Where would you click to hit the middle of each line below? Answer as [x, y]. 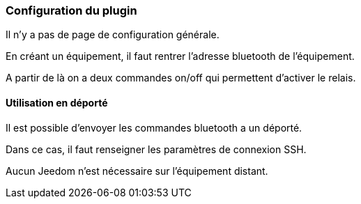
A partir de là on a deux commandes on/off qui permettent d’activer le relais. [181, 78]
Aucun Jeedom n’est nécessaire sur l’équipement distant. [137, 171]
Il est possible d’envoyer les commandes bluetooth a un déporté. [154, 127]
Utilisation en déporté [57, 102]
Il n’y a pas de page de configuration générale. [113, 35]
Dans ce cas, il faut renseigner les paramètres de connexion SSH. [156, 149]
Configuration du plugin [71, 10]
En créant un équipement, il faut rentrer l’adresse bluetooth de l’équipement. [180, 56]
